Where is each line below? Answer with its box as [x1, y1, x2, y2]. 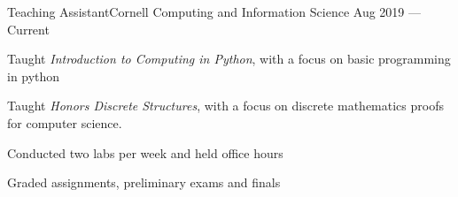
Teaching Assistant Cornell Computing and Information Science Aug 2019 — [7, 3, 422, 20]
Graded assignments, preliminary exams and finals [7, 173, 281, 192]
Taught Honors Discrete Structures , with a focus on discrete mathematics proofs [7, 96, 444, 115]
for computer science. [7, 113, 122, 132]
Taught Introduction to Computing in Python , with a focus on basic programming [7, 49, 451, 68]
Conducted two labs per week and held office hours [7, 143, 283, 162]
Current [7, 19, 50, 38]
